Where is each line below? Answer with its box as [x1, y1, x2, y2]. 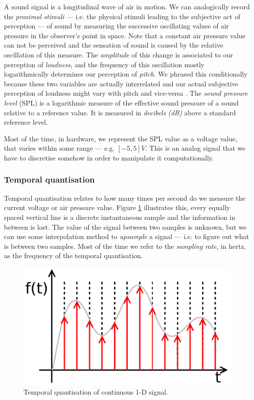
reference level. [4, 117, 48, 127]
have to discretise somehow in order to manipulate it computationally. [4, 152, 214, 162]
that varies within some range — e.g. [4, 143, 115, 153]
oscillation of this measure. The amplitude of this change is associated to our [4, 49, 233, 59]
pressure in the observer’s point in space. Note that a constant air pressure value [4, 30, 246, 40]
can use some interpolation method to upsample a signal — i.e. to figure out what [4, 231, 249, 241]
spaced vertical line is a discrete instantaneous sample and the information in [4, 212, 235, 222]
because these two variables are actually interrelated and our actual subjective [4, 78, 238, 88]
